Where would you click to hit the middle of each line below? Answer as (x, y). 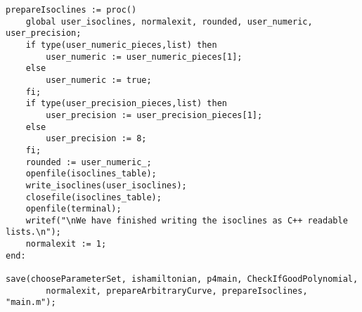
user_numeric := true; (99, 80)
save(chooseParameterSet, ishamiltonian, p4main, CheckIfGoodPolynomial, (182, 279)
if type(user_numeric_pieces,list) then (121, 45)
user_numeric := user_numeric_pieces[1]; (144, 57)
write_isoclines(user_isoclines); (106, 185)
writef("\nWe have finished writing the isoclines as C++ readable (187, 220)
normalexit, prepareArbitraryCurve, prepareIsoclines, (177, 291)
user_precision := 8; (96, 139)
